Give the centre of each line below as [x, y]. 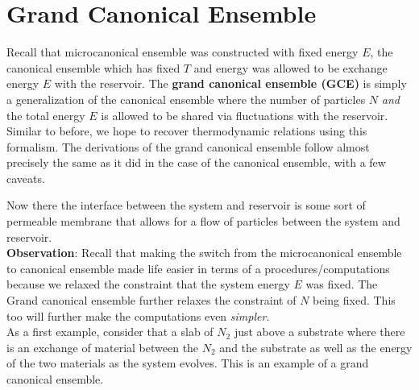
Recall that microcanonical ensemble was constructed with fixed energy [183, 52]
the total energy [46, 115]
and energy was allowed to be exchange [290, 67]
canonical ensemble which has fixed [93, 67]
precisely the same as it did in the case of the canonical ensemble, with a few [196, 162]
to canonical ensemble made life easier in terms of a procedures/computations [198, 268]
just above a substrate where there [319, 332]
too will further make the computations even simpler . [138, 315]
